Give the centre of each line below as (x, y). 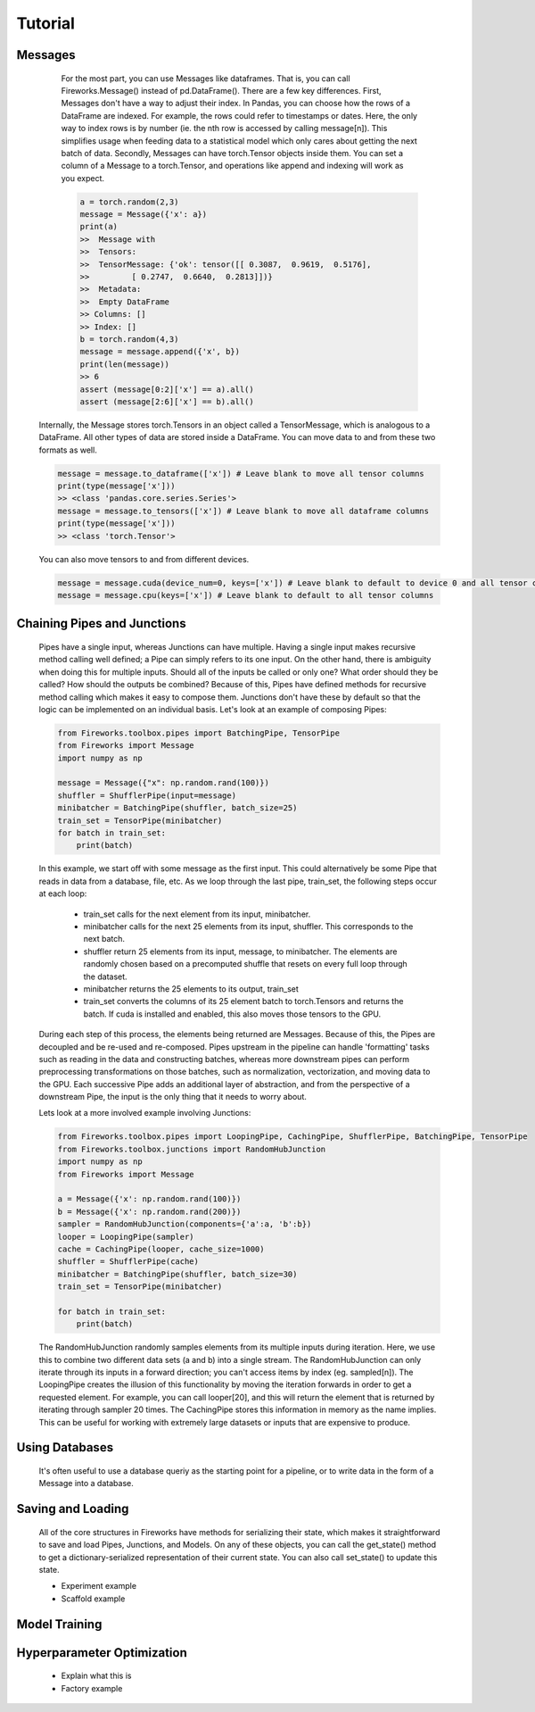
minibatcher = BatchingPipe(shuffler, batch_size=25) (177, 808)
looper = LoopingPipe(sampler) (126, 1237)
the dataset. (106, 977)
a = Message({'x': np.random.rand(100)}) (149, 1199)
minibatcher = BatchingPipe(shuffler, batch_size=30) (177, 1274)
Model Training (59, 1624)
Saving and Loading (73, 1509)
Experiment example (99, 1586)
